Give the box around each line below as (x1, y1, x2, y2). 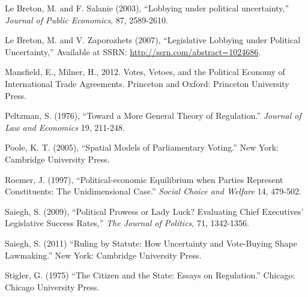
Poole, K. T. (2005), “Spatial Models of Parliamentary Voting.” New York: (5, 141, 279, 154)
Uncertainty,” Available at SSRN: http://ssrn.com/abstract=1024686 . (5, 45, 261, 58)
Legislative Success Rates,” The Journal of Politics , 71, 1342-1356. (5, 217, 250, 229)
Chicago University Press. (5, 280, 100, 293)
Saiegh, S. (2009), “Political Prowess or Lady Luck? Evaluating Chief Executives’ (5, 205, 304, 217)
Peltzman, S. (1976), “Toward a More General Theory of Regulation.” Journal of (5, 109, 301, 122)
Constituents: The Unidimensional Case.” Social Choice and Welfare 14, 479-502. (5, 185, 301, 197)
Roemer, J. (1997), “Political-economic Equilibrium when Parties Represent (5, 173, 283, 185)
